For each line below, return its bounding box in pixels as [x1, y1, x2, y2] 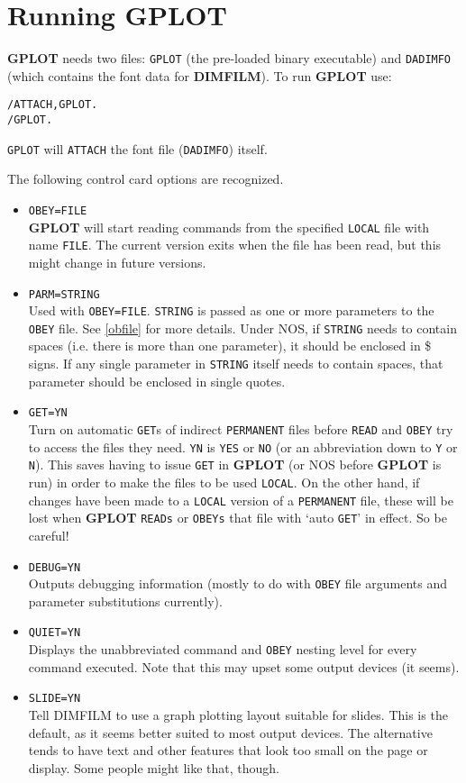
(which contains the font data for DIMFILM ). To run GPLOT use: [7, 66, 392, 85]
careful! [28, 525, 69, 544]
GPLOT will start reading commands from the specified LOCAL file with [28, 217, 430, 236]
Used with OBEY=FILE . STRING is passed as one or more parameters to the [28, 301, 434, 320]
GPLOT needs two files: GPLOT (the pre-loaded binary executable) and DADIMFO [7, 49, 452, 68]
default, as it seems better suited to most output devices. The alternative [28, 723, 433, 742]
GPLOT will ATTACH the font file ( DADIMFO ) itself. [7, 139, 268, 158]
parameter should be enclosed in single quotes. [28, 371, 286, 390]
